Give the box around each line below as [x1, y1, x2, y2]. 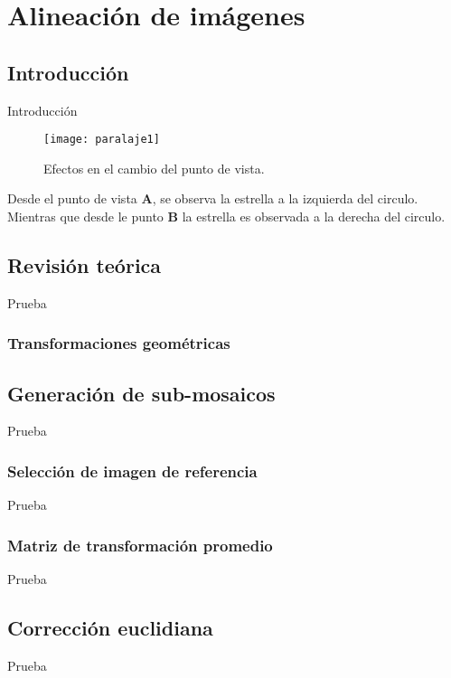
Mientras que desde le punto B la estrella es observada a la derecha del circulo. [7, 207, 446, 226]
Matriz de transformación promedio [7, 533, 273, 556]
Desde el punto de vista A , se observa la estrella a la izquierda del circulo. [7, 189, 418, 208]
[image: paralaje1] [43, 133, 160, 146]
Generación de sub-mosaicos [7, 379, 276, 407]
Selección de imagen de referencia [7, 459, 258, 482]
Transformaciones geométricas [7, 332, 230, 354]
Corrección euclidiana [7, 614, 213, 642]
